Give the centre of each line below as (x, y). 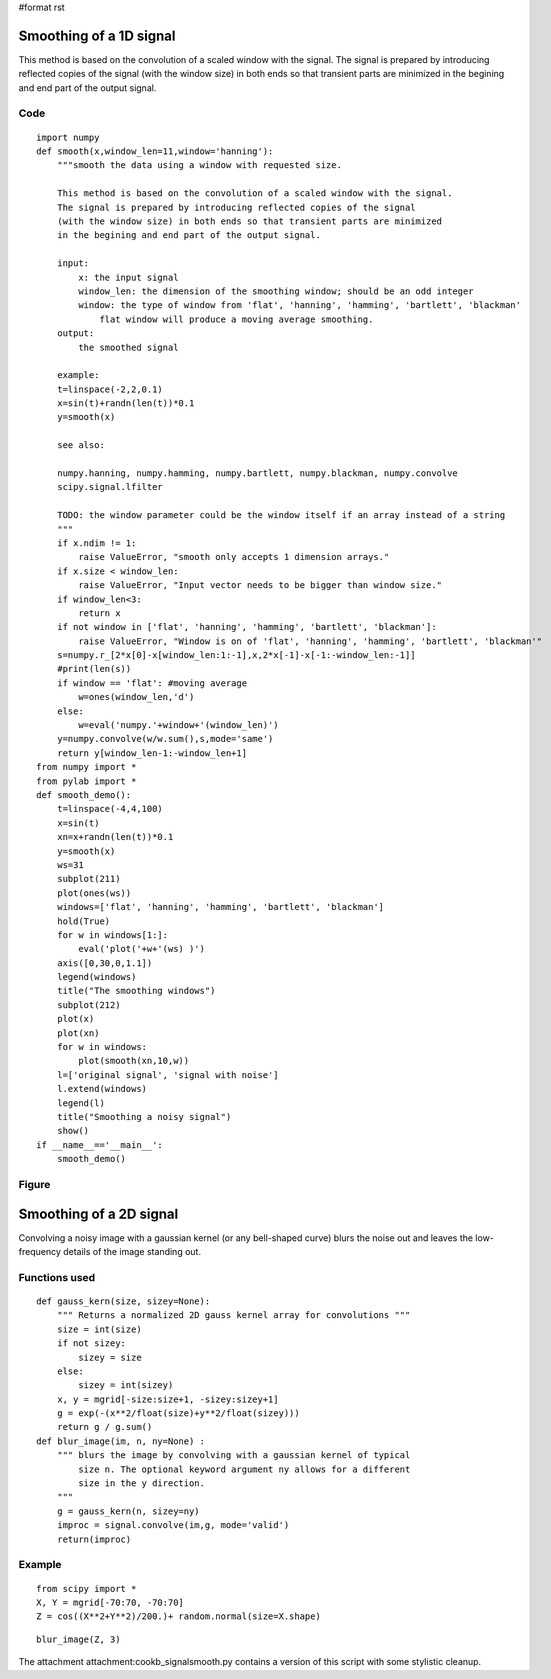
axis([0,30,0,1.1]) (104, 963)
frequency (40, 1252)
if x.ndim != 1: (96, 543)
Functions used (57, 1277)
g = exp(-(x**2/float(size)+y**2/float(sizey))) (178, 1413)
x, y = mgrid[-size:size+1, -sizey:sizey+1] (167, 1399)
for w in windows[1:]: (112, 934)
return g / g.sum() (104, 1427)
